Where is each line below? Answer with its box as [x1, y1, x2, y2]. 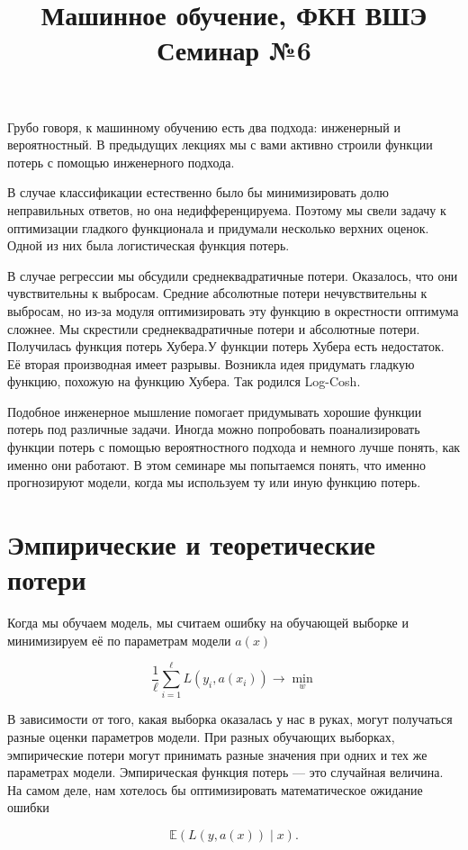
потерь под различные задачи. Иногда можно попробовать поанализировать [7, 420, 420, 439]
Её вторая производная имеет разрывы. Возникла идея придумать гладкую [7, 354, 415, 373]
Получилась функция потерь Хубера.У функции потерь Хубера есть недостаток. [7, 337, 445, 356]
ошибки [7, 798, 49, 817]
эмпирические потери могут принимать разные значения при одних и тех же [7, 745, 427, 764]
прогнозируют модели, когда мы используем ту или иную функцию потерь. [7, 473, 421, 492]
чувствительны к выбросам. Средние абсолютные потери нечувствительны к [7, 284, 427, 303]
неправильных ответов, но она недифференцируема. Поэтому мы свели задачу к [7, 200, 446, 219]
